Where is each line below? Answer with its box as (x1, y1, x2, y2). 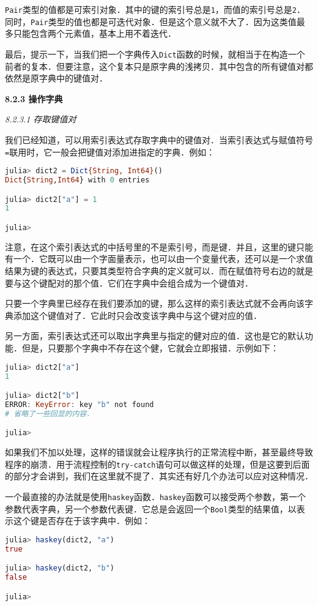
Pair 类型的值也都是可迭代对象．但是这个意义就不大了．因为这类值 (31, 15, 297, 28)
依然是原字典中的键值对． (5, 72, 108, 84)
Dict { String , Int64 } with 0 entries (5, 176, 150, 185)
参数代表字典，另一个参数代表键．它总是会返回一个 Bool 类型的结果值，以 (5, 502, 297, 515)
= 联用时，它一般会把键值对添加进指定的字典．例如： (5, 145, 215, 158)
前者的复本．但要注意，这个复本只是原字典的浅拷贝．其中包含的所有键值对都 (5, 59, 313, 72)
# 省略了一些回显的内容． (5, 409, 94, 418)
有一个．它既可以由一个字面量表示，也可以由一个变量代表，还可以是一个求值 (5, 252, 313, 265)
